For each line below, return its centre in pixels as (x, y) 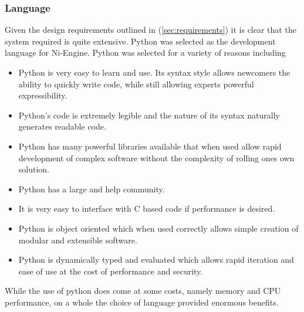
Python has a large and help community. (92, 189)
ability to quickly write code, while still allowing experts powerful (136, 84)
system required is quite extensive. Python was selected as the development (140, 41)
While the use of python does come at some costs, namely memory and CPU (143, 291)
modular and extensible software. (78, 240)
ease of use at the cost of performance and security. (111, 271)
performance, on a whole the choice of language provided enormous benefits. (142, 302)
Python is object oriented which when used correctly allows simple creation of (158, 228)
